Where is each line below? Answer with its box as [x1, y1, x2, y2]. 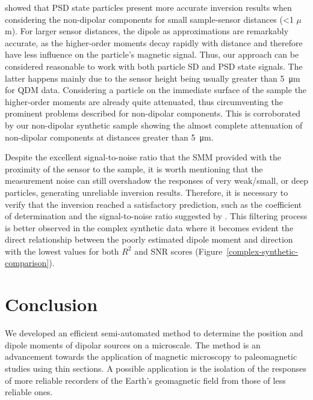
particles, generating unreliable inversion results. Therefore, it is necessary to [5, 186, 288, 198]
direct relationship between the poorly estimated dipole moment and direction [5, 233, 293, 246]
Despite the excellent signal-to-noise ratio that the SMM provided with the [5, 151, 282, 163]
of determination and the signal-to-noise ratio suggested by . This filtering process [5, 210, 308, 222]
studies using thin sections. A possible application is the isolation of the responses [5, 362, 307, 374]
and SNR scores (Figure [134, 244, 223, 257]
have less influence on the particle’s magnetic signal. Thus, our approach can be [5, 48, 299, 61]
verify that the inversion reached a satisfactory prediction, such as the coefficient [5, 198, 302, 210]
